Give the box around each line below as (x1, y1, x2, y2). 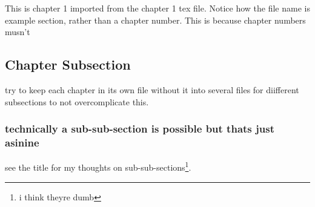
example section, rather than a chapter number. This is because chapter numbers (5, 13, 306, 26)
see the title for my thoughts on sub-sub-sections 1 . (5, 159, 191, 173)
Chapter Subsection (5, 55, 131, 74)
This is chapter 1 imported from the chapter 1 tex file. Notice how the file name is (5, 2, 310, 14)
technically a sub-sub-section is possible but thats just (5, 121, 274, 136)
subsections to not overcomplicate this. (5, 95, 149, 108)
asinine (5, 135, 39, 150)
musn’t (5, 25, 30, 38)
